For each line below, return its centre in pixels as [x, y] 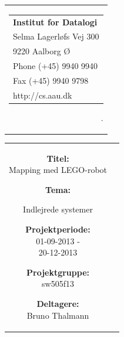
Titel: [58, 158]
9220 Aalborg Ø [42, 51]
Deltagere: [58, 303]
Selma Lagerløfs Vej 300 [56, 36]
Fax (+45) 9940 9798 [51, 80]
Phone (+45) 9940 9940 [56, 66]
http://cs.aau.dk [43, 95]
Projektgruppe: [58, 272]
